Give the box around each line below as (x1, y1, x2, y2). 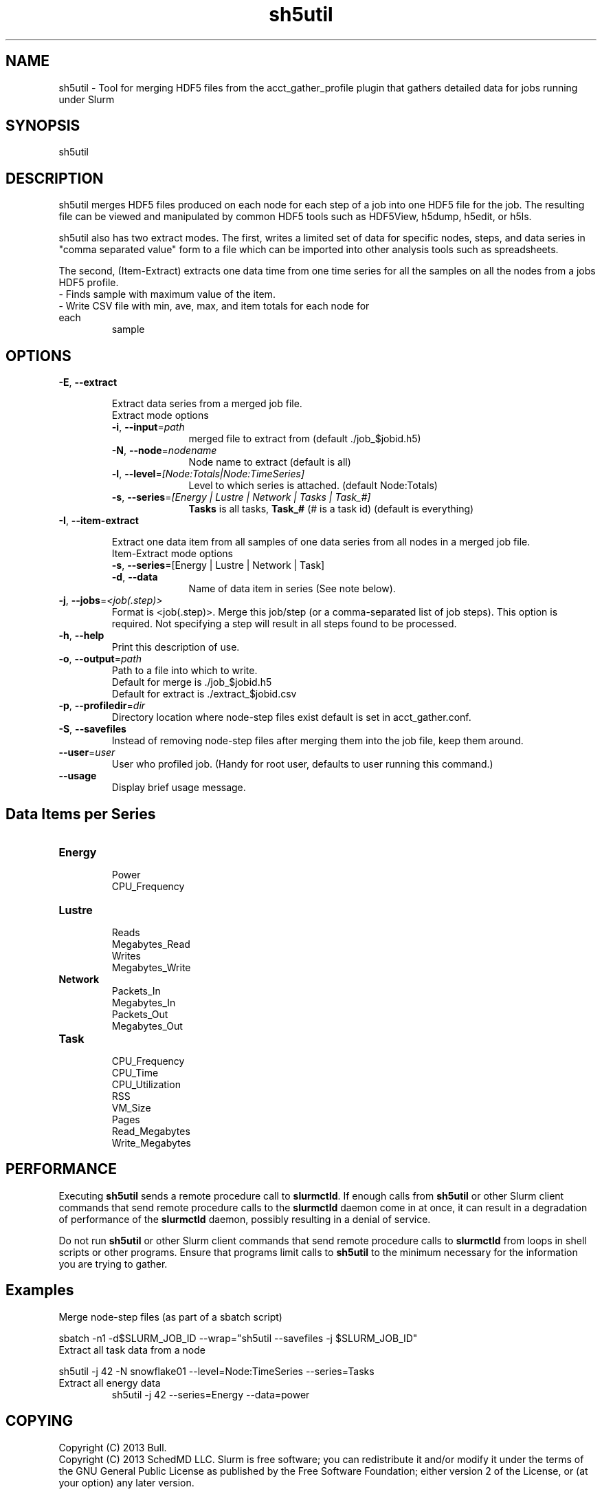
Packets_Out (111, 1008, 168, 1020)
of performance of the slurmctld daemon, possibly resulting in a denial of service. (58, 1213, 431, 1225)
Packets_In (111, 984, 161, 997)
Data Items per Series (5, 805, 156, 823)
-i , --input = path (111, 421, 185, 433)
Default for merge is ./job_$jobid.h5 (111, 676, 272, 689)
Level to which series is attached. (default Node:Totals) (188, 479, 438, 492)
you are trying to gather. (58, 1257, 168, 1270)
